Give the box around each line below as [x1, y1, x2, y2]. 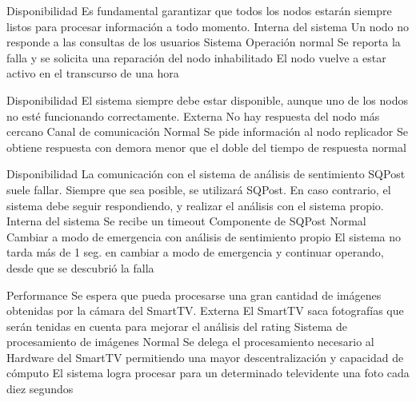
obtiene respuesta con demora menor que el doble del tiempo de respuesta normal [6, 138, 406, 155]
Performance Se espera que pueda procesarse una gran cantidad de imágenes [6, 286, 382, 303]
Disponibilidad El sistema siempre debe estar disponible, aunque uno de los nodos [6, 91, 409, 108]
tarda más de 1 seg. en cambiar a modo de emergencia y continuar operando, [6, 244, 384, 261]
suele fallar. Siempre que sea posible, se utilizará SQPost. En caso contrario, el [6, 181, 391, 197]
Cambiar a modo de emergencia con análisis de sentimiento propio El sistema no [6, 228, 402, 245]
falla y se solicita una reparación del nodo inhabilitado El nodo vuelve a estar [6, 49, 386, 66]
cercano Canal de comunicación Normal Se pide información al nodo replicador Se [6, 123, 408, 140]
